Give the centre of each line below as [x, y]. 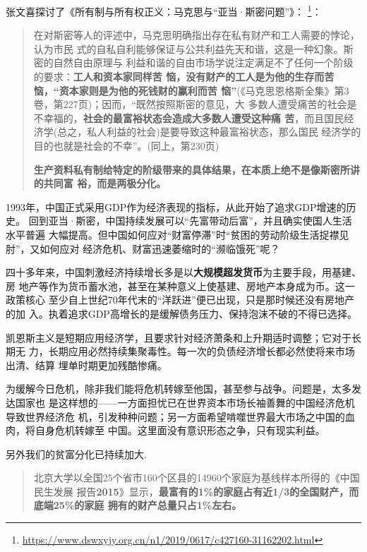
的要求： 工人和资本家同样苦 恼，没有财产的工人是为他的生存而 [179, 77]
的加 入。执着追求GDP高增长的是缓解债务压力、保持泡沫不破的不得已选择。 [181, 313]
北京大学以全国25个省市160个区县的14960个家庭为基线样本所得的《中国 [197, 478]
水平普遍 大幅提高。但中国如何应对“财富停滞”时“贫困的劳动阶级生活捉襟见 [178, 234]
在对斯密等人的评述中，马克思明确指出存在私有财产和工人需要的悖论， [197, 35]
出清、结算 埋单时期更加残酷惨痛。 [86, 365]
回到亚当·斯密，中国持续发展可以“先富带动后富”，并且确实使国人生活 [190, 221]
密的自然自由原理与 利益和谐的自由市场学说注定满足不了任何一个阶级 [193, 62]
